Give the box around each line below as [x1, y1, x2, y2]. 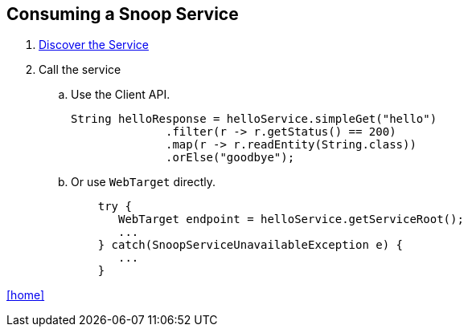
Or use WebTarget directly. [71, 175, 216, 189]
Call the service [39, 63, 121, 77]
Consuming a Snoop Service [6, 4, 239, 24]
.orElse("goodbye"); [166, 151, 295, 164]
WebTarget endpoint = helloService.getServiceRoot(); [118, 213, 464, 226]
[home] [6, 288, 45, 303]
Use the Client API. [71, 87, 170, 102]
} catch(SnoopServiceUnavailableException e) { [97, 238, 404, 252]
